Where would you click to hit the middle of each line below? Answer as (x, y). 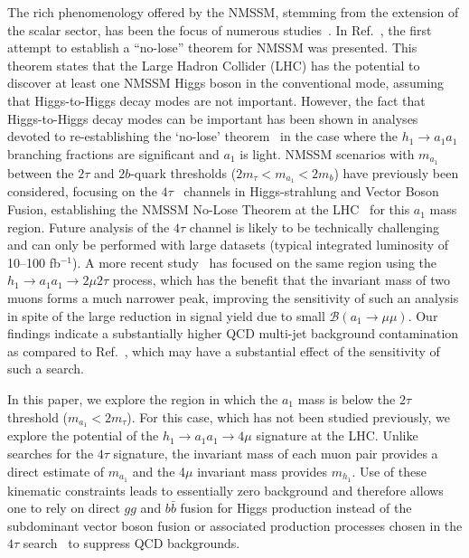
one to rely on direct (64, 508)
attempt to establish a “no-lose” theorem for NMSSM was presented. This (212, 47)
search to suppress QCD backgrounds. (131, 543)
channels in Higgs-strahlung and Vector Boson (311, 191)
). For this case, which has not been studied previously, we (289, 416)
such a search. (46, 369)
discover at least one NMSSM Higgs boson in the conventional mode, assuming (226, 83)
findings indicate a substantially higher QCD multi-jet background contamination (233, 333)
